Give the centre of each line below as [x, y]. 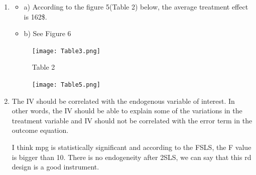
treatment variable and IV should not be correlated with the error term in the [132, 120]
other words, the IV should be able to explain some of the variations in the [127, 111]
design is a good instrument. [55, 167]
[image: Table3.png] [66, 51]
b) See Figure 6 [47, 33]
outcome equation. [40, 130]
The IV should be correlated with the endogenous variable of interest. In [123, 101]
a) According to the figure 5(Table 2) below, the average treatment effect [136, 7]
